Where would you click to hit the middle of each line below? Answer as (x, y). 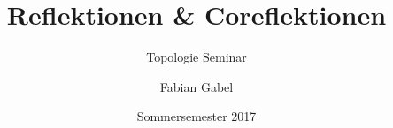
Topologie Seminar (196, 57)
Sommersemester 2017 (196, 116)
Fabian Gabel (196, 86)
